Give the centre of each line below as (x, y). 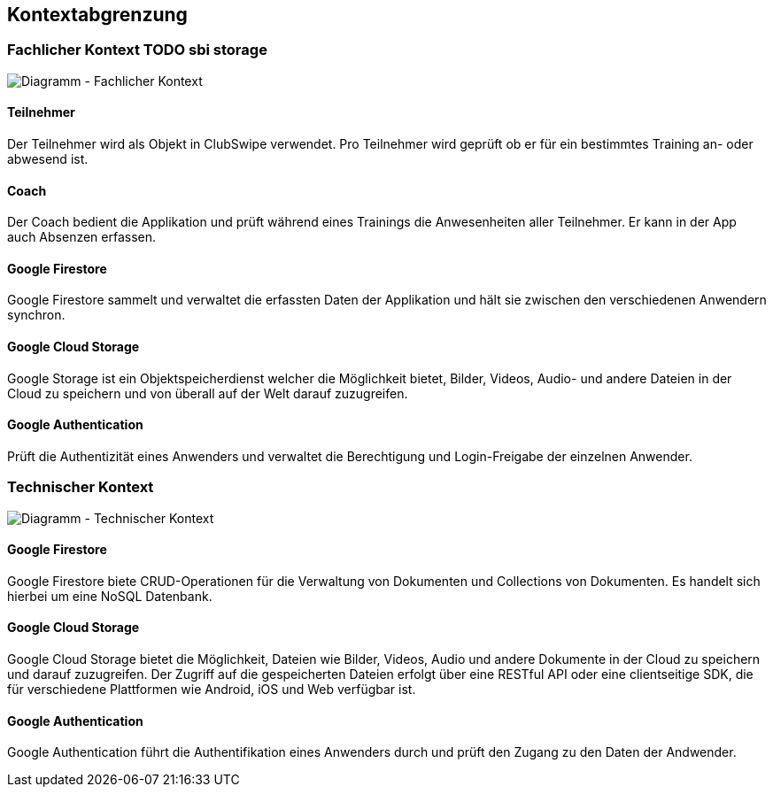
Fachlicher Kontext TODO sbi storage (137, 50)
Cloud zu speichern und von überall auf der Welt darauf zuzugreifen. (208, 393)
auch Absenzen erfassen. (82, 237)
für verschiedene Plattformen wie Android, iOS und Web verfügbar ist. (212, 690)
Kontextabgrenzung (97, 15)
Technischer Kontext (81, 487)
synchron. (36, 315)
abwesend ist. (48, 159)
